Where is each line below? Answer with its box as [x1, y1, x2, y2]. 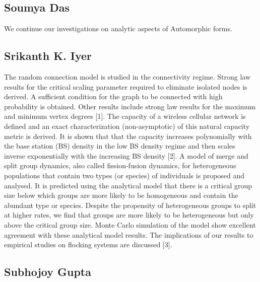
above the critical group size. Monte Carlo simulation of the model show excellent [4, 219, 256, 230]
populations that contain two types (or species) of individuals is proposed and [4, 170, 245, 180]
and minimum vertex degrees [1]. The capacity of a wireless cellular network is [4, 111, 246, 121]
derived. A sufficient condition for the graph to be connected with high [4, 91, 223, 102]
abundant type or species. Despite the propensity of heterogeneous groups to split [4, 199, 256, 210]
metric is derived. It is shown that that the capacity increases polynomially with [4, 130, 252, 141]
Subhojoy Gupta [4, 264, 91, 279]
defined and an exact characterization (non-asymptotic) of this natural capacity [4, 120, 250, 131]
